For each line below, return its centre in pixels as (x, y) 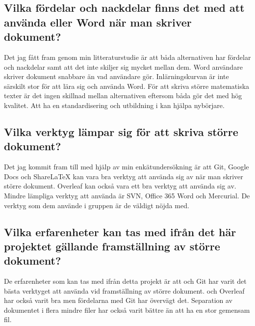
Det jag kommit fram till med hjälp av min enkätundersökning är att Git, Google (127, 167)
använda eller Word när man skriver (98, 22)
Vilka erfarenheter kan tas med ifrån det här (120, 231)
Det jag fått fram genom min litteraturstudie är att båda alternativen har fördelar (127, 57)
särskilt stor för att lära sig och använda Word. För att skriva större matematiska (127, 86)
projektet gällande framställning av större (112, 246)
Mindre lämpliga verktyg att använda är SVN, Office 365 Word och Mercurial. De (127, 195)
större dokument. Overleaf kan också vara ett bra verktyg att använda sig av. (120, 186)
